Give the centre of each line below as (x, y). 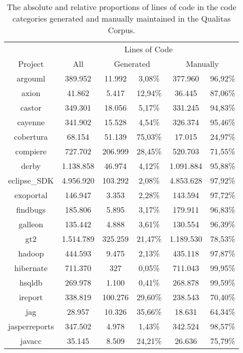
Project (31, 64)
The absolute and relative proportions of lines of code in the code (121, 7)
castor (31, 107)
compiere (31, 151)
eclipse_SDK (31, 180)
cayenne (31, 122)
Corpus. (121, 30)
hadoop (31, 253)
